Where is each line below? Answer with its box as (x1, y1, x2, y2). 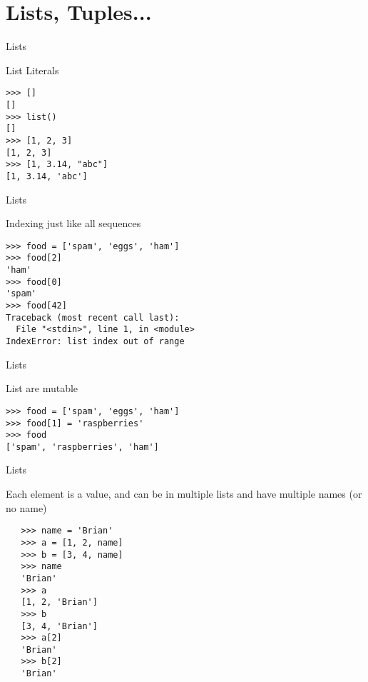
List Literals (6, 62, 59, 77)
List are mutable (6, 381, 78, 396)
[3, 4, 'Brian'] (21, 621, 98, 631)
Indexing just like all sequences (6, 216, 141, 231)
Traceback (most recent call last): (6, 312, 180, 323)
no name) (6, 500, 47, 515)
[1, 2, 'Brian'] (21, 597, 98, 608)
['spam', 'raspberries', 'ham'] (6, 441, 159, 452)
